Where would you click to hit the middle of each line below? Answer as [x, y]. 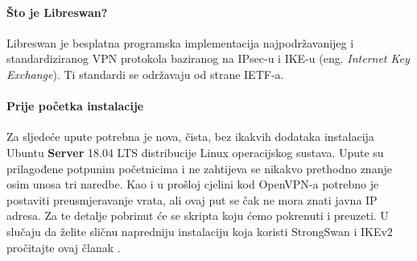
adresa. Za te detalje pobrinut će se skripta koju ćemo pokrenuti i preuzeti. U [198, 215]
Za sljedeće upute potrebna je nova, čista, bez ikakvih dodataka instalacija [190, 137]
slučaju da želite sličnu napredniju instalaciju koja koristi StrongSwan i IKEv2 [200, 231]
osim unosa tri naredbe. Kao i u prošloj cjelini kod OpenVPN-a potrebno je [193, 184]
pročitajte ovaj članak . [64, 247]
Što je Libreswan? [57, 12]
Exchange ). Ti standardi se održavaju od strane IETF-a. [145, 74]
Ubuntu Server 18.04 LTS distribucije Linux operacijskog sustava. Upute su [195, 152]
